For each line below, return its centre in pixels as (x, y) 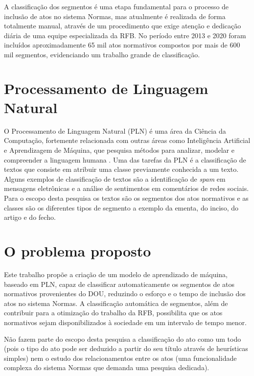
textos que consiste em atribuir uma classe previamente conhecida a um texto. (121, 169)
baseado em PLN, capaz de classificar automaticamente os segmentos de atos (119, 284)
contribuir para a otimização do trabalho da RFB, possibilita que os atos (113, 313)
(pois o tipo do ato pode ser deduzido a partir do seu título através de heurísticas (126, 348)
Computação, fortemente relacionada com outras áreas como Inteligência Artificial (127, 140)
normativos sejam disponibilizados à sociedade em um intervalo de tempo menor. (125, 322)
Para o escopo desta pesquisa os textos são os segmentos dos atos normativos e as (126, 198)
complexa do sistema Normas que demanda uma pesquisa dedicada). (107, 367)
